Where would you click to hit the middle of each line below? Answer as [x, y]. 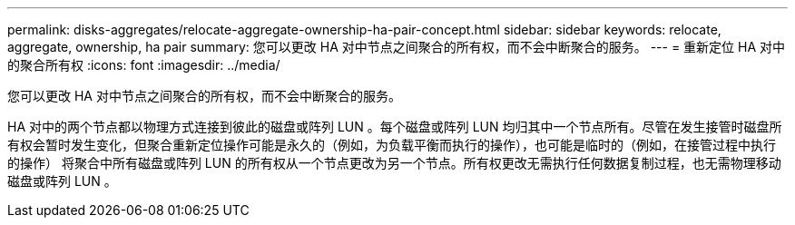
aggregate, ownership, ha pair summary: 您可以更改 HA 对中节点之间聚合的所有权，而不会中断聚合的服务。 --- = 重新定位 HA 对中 [397, 47]
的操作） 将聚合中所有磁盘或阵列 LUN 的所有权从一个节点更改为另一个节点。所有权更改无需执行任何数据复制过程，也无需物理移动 [394, 163]
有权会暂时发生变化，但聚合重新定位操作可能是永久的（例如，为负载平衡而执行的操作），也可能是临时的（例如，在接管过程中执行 [392, 145]
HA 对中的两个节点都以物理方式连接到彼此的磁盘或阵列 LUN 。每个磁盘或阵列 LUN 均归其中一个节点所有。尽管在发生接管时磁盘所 [395, 127]
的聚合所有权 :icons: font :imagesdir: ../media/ [144, 65]
